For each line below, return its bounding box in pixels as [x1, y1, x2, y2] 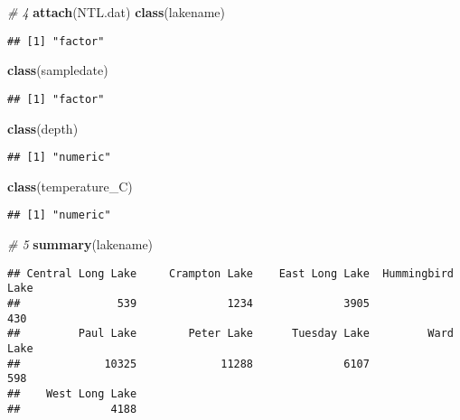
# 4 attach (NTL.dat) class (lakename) [7, 3, 226, 21]
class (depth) [7, 118, 79, 137]
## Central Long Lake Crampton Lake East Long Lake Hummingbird [7, 266, 454, 280]
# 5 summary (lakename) [7, 235, 154, 253]
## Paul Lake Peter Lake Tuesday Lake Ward [7, 327, 454, 341]
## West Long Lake [7, 387, 137, 400]
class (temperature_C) [7, 176, 133, 195]
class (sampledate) [7, 61, 108, 79]
